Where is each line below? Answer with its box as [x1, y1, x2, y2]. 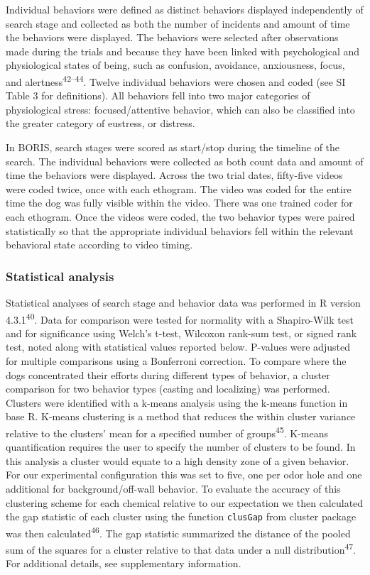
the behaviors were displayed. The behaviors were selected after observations [6, 30, 339, 45]
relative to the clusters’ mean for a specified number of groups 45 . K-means [6, 423, 329, 440]
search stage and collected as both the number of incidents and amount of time [6, 16, 350, 31]
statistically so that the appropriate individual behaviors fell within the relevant [6, 223, 354, 238]
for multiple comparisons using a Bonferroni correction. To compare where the [6, 354, 347, 368]
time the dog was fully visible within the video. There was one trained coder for [6, 195, 353, 210]
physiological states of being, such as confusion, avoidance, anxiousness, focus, [6, 57, 345, 72]
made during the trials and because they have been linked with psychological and [6, 43, 360, 58]
